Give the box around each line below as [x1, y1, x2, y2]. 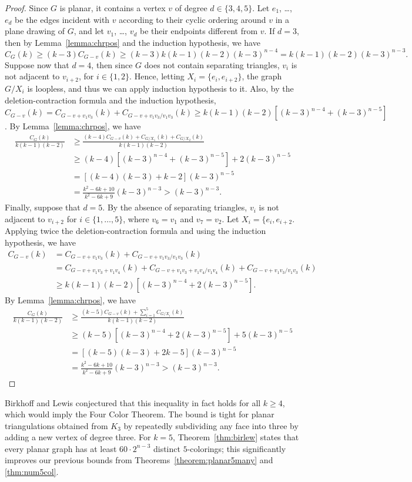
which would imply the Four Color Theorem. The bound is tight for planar [5, 408, 274, 420]
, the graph [242, 70, 282, 82]
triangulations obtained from [5, 419, 108, 431]
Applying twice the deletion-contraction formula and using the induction [5, 225, 266, 237]
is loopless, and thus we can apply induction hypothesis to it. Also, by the [27, 82, 294, 94]
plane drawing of [5, 25, 65, 37]
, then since [91, 58, 133, 71]
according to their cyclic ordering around [119, 13, 266, 25]
